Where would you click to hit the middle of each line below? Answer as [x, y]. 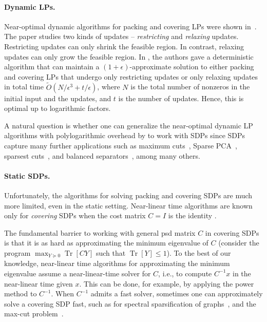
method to [21, 293]
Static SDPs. [27, 175]
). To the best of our [199, 252]
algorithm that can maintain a [52, 67]
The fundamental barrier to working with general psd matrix [100, 232]
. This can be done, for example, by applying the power [167, 283]
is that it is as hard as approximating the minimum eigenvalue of [106, 243]
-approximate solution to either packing [192, 67]
